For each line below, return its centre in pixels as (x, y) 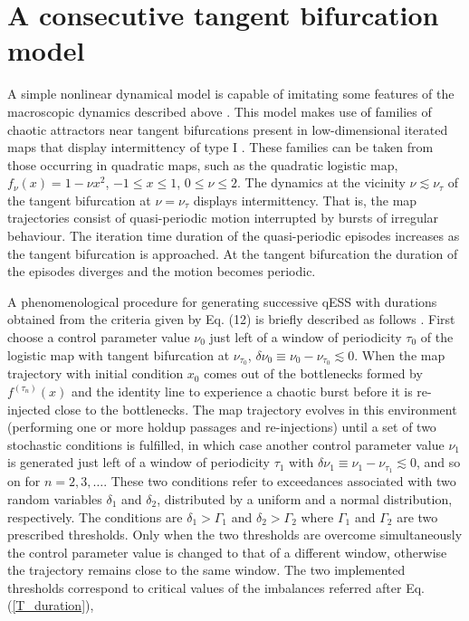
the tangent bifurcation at (79, 200)
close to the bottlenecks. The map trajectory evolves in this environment (256, 409)
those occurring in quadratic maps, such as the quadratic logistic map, (203, 164)
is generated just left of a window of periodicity (139, 462)
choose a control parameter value (99, 337)
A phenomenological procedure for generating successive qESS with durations (222, 301)
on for (24, 481)
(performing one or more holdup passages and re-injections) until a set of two (222, 427)
